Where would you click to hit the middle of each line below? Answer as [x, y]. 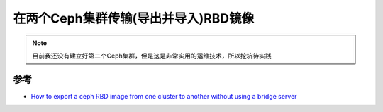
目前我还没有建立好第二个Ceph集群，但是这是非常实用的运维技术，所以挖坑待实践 [152, 56]
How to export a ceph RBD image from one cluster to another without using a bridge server [164, 96]
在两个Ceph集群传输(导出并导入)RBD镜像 [134, 18]
